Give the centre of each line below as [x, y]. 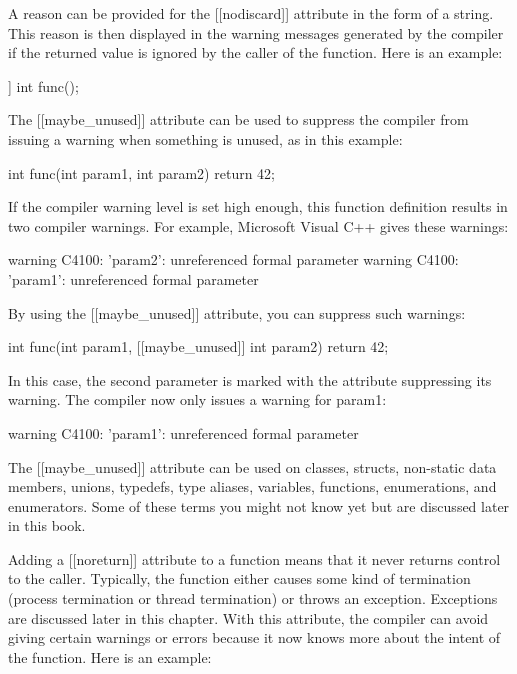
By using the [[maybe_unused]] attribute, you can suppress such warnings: [237, 312]
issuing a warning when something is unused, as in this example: [205, 138]
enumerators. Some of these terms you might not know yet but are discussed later [259, 505]
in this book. [47, 525]
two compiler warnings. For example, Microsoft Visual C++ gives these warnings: [258, 225]
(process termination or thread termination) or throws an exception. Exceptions [253, 598]
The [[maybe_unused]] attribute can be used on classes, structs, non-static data [252, 466]
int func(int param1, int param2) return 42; [141, 172]
